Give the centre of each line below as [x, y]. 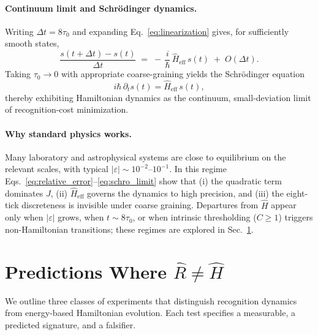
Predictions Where [86, 271]
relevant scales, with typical [57, 169]
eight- [297, 193]
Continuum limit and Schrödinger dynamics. [101, 8]
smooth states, [32, 43]
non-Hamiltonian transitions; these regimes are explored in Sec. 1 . [129, 229]
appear [284, 205]
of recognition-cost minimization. [67, 109]
